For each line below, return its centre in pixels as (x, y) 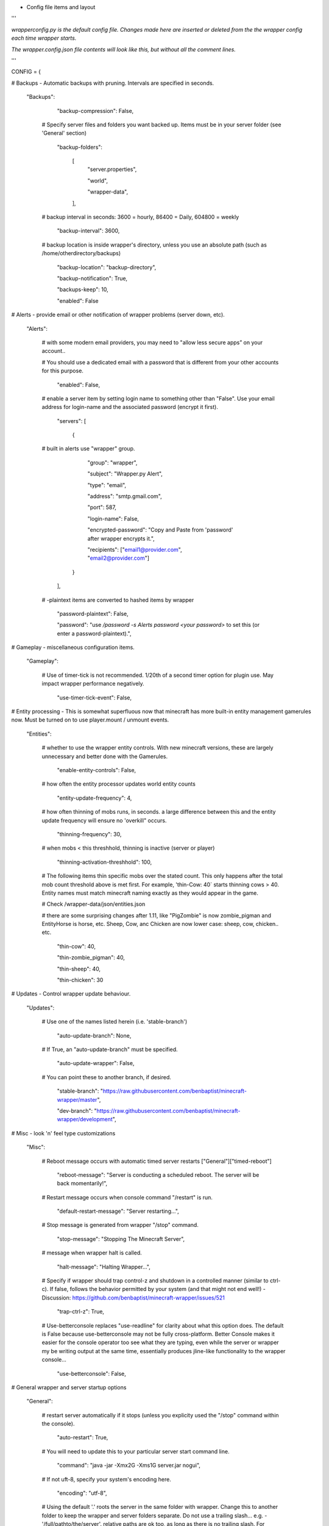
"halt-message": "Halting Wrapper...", (104, 1267)
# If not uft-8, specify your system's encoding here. (107, 1479)
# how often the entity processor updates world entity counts (119, 784)
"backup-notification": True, (92, 278)
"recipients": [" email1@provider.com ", (135, 549)
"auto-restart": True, (83, 1437)
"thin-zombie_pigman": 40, (91, 958)
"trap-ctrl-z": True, (81, 1312)
